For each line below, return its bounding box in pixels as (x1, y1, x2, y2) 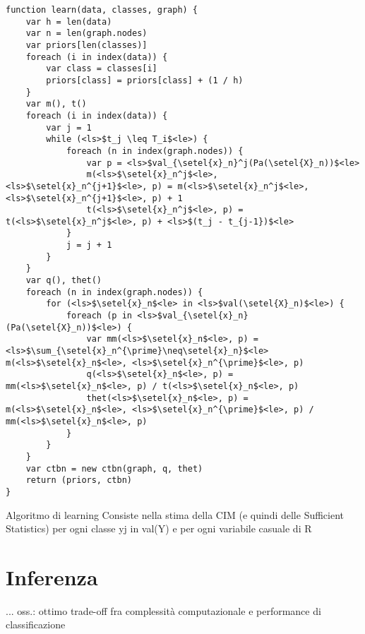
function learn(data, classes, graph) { (6, 5, 198, 15)
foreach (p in (66, 311, 132, 321)
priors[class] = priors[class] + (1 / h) (46, 75, 244, 85)
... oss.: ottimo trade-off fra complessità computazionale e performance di (6, 603, 321, 618)
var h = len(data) (25, 16, 112, 27)
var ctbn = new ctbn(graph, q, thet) (25, 463, 203, 474)
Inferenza (6, 562, 98, 591)
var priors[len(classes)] (25, 40, 148, 50)
